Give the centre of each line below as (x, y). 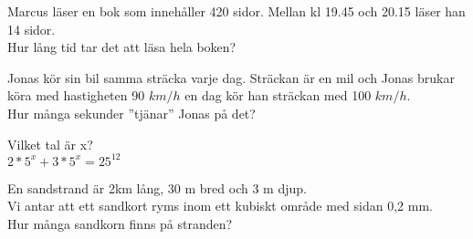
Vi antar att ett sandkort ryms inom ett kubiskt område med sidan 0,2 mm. (220, 206)
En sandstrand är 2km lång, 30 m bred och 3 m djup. (157, 187)
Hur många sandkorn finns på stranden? (120, 223)
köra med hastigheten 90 (76, 95)
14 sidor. (32, 29)
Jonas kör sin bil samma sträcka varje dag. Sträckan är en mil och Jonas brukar (231, 77)
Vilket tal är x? (50, 144)
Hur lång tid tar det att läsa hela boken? (122, 47)
